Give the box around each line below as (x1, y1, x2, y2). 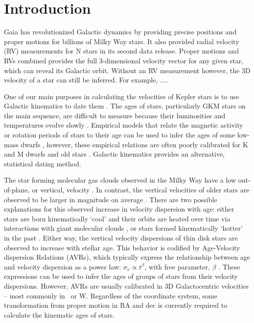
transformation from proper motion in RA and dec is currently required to (4, 300, 228, 310)
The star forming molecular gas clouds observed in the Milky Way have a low (4, 175, 236, 185)
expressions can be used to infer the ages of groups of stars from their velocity (4, 271, 238, 281)
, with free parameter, (144, 261, 210, 271)
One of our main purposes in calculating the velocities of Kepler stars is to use (4, 91, 239, 101)
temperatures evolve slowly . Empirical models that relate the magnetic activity (4, 120, 243, 130)
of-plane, (4, 185, 30, 195)
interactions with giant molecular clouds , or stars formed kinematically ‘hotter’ (4, 223, 243, 233)
